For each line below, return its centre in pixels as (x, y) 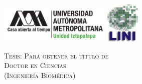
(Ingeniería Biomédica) (40, 75)
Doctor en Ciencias (35, 65)
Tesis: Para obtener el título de (56, 55)
